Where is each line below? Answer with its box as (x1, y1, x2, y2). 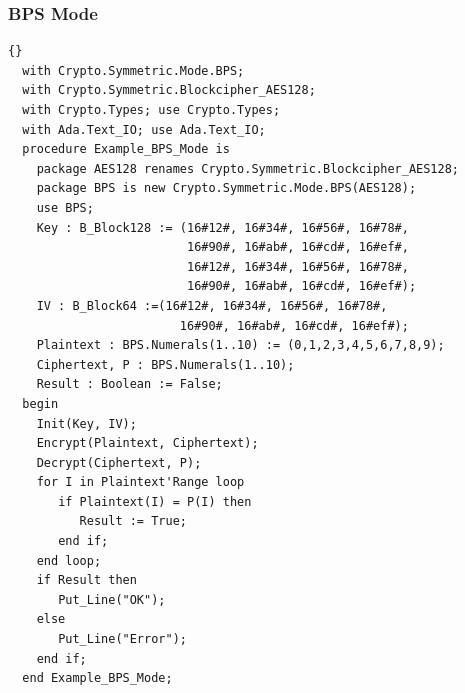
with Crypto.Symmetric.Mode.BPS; (22, 63, 245, 78)
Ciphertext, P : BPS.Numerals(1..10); (36, 357, 295, 372)
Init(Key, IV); (36, 416, 137, 431)
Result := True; (79, 514, 187, 529)
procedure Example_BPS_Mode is (22, 142, 230, 157)
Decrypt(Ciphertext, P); (36, 455, 202, 470)
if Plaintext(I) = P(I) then (58, 494, 252, 509)
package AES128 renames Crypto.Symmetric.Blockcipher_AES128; (36, 161, 460, 176)
